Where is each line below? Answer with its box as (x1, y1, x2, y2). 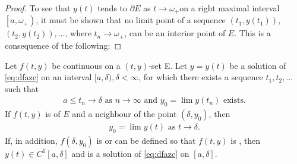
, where (65, 27, 91, 39)
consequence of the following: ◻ (5, 39, 122, 51)
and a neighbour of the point (72, 108, 177, 120)
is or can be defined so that (96, 134, 196, 146)
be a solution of (229, 59, 286, 71)
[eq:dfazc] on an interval (5, 71, 92, 83)
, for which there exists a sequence (138, 71, 263, 83)
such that (5, 82, 39, 94)
